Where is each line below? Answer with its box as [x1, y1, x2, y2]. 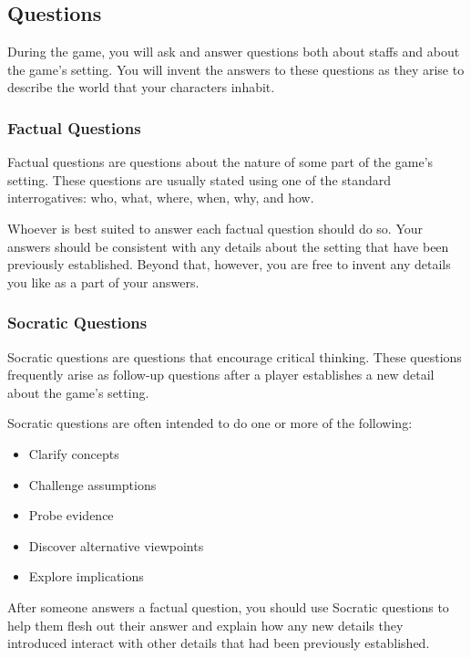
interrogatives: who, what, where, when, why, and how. [7, 188, 314, 207]
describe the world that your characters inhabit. [7, 78, 275, 97]
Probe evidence [28, 506, 114, 525]
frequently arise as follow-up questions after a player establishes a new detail [7, 365, 435, 384]
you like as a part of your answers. [7, 272, 200, 291]
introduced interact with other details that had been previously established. [7, 633, 430, 653]
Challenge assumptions [28, 475, 157, 494]
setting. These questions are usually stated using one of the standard [7, 170, 392, 189]
